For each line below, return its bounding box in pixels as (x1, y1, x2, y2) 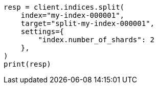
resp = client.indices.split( (4, 3, 125, 11)
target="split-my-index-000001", (20, 19, 155, 27)
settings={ (20, 27, 64, 36)
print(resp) (4, 60, 51, 68)
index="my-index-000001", (20, 11, 125, 19)
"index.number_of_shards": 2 (38, 36, 155, 44)
